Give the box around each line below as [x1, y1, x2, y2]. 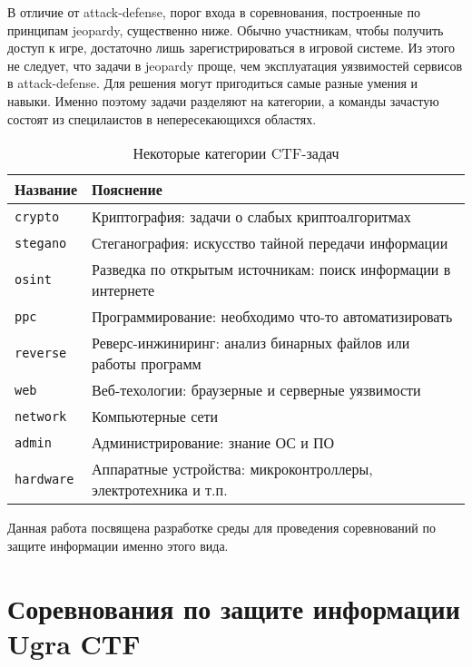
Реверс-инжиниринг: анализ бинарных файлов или [92, 332, 410, 354]
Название [15, 179, 78, 201]
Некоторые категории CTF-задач [133, 142, 339, 164]
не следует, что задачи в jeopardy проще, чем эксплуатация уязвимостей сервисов [7, 55, 463, 74]
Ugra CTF [7, 624, 141, 662]
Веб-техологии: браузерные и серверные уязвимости [92, 379, 421, 401]
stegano [15, 235, 67, 250]
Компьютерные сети [92, 406, 219, 427]
